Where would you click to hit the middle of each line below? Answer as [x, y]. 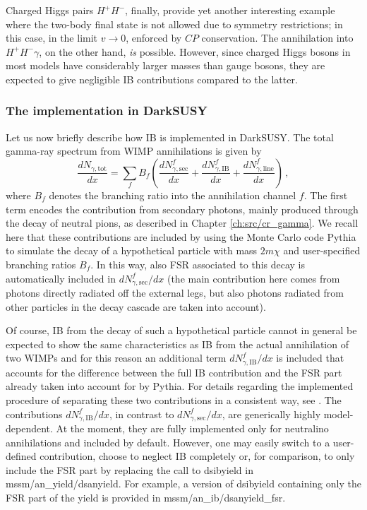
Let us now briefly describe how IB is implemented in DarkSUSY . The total [170, 137]
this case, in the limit [52, 38]
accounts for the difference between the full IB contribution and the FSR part [174, 372]
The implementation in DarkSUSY [107, 111]
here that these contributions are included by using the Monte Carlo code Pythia [181, 236]
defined [21, 456]
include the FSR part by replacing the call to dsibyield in [130, 469]
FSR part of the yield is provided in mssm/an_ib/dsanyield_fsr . [146, 498]
